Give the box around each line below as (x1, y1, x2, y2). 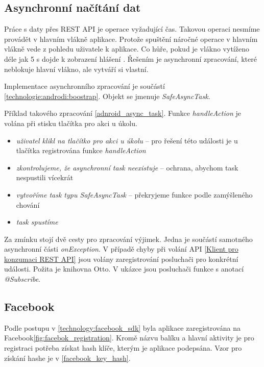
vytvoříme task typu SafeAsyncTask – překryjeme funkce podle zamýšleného (16, 189, 253, 200)
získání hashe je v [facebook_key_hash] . (4, 352, 131, 363)
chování (16, 199, 40, 210)
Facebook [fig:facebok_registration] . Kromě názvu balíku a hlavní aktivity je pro (4, 332, 254, 343)
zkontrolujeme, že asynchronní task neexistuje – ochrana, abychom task (16, 162, 238, 173)
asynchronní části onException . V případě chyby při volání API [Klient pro (4, 243, 238, 254)
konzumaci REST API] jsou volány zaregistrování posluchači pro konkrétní (4, 253, 238, 264)
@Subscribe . (4, 274, 41, 284)
